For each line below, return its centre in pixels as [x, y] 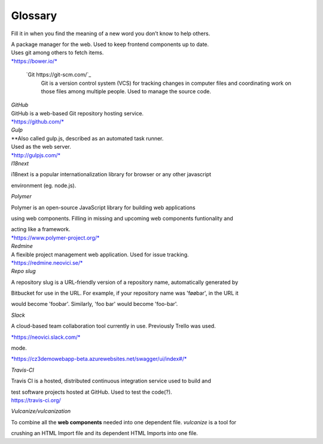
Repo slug [23, 271]
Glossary [34, 16]
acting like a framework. [41, 229]
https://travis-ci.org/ [36, 400]
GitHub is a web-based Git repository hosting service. [77, 113]
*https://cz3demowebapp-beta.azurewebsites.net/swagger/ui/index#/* [99, 359]
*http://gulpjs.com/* [36, 155]
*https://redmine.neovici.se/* [47, 262]
